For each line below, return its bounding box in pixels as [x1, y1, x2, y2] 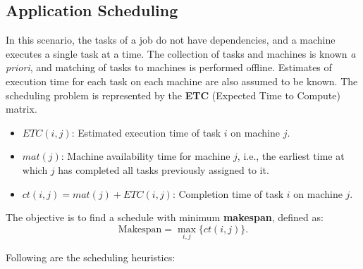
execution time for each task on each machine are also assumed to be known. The [6, 73, 358, 88]
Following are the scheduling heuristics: [6, 249, 176, 264]
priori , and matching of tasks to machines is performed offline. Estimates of [6, 60, 332, 75]
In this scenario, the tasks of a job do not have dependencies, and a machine [6, 32, 336, 47]
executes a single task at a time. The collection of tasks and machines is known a [6, 46, 356, 61]
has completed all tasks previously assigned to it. [58, 162, 269, 177]
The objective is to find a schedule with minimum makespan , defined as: [6, 210, 324, 225]
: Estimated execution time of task [71, 125, 221, 139]
